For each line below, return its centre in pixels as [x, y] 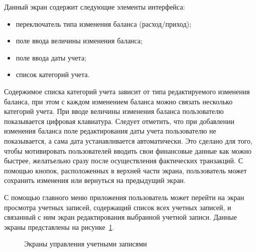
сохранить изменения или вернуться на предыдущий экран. [95, 180]
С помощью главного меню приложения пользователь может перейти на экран [124, 197]
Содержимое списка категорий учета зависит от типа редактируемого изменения [127, 91]
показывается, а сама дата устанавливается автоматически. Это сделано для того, [128, 140]
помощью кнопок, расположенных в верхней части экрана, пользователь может [125, 170]
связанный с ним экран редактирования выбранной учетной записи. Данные [120, 217]
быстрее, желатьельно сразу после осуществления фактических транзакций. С [123, 161]
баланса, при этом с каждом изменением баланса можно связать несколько [118, 101]
